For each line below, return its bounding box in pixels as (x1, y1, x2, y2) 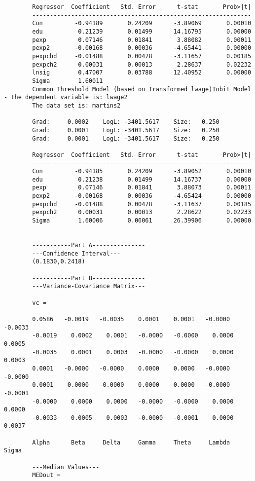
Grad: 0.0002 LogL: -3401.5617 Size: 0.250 (32, 118, 219, 126)
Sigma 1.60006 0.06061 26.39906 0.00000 (32, 217, 252, 224)
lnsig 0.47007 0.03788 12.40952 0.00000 (32, 69, 252, 76)
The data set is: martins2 (32, 102, 121, 109)
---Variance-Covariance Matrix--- (32, 283, 146, 290)
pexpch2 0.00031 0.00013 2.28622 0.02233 (32, 209, 252, 216)
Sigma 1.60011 (32, 77, 103, 84)
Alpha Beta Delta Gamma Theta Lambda (32, 439, 230, 446)
